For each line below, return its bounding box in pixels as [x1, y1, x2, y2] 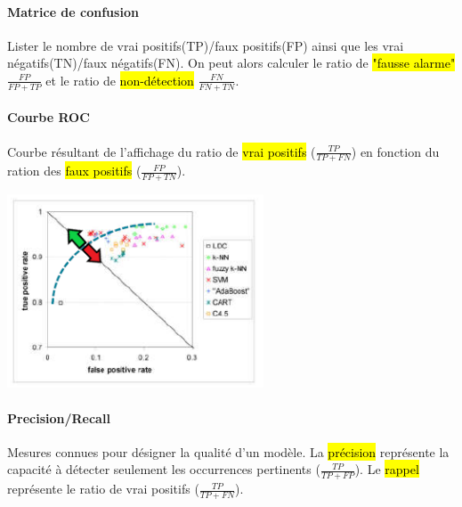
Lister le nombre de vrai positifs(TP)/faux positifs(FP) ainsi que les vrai [7, 36, 404, 54]
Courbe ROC [7, 108, 90, 127]
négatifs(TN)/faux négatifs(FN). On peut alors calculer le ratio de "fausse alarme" [7, 53, 456, 72]
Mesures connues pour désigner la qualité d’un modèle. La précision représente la [7, 442, 450, 461]
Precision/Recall [7, 408, 110, 427]
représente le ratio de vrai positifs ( [7, 479, 199, 498]
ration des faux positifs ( [7, 161, 142, 180]
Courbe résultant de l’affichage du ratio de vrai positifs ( [7, 142, 316, 160]
